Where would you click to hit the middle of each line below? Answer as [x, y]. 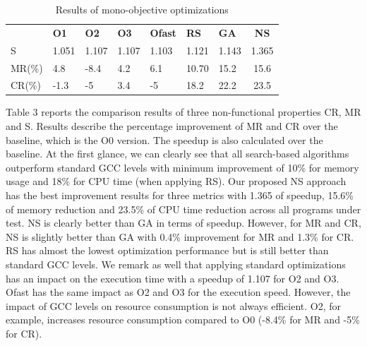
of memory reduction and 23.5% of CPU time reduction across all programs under [183, 209]
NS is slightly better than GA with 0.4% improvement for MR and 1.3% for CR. [180, 236]
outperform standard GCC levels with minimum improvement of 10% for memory [182, 167]
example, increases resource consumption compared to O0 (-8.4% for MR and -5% [183, 320]
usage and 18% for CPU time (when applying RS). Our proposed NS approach [176, 181]
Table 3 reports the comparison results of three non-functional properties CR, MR [183, 112]
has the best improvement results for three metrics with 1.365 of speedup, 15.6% [180, 195]
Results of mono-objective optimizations [142, 9]
